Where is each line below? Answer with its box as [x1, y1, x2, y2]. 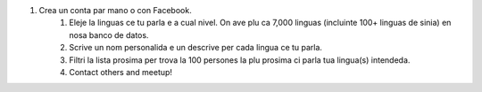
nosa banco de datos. [69, 29, 149, 40]
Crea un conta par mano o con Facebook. [38, 5, 192, 15]
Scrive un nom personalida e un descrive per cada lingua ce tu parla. [69, 42, 323, 53]
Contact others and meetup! [69, 66, 173, 77]
